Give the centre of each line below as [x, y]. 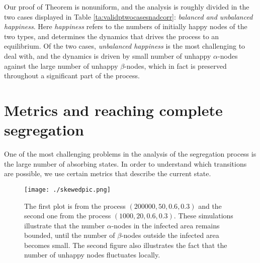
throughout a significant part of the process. [72, 76]
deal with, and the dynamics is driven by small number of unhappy [108, 55]
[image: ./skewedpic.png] [67, 189]
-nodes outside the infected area [170, 235]
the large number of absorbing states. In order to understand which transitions [125, 163]
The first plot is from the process [75, 206]
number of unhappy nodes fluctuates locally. [92, 255]
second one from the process [68, 216]
